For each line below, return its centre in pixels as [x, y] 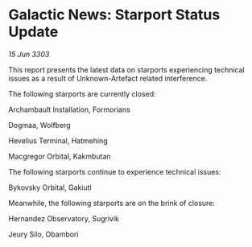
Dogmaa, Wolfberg [39, 125]
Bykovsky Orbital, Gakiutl [50, 187]
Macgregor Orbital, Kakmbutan [60, 156]
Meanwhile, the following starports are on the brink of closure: [112, 203]
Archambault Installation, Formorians [69, 109]
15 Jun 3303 [29, 54]
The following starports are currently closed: [82, 93]
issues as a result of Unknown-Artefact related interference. [108, 78]
